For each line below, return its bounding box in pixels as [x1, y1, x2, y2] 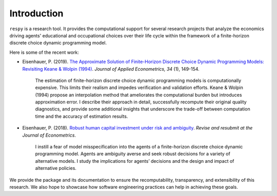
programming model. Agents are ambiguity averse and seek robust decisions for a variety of [35, 151, 230, 157]
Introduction [9, 8, 64, 19]
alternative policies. [35, 165, 77, 171]
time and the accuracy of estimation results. [35, 113, 128, 119]
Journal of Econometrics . [22, 132, 76, 138]
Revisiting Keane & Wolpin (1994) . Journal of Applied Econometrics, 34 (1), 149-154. [22, 66, 200, 72]
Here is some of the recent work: [9, 49, 79, 55]
